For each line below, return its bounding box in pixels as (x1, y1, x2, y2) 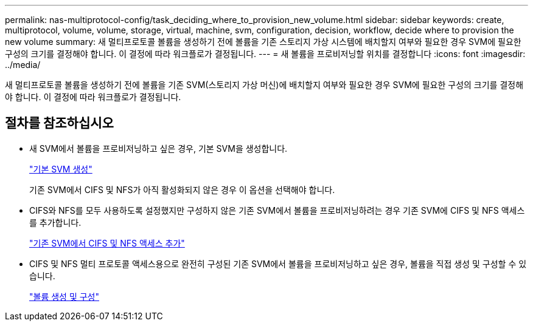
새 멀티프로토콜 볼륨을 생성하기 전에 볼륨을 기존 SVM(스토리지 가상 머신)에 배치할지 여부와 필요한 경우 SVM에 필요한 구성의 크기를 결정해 (5, 80, 524, 90)
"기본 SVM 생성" (29, 163, 92, 174)
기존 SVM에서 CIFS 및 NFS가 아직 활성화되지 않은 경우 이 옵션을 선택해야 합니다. (29, 184, 335, 195)
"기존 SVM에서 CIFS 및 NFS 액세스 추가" (29, 237, 185, 248)
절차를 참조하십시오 (5, 115, 114, 131)
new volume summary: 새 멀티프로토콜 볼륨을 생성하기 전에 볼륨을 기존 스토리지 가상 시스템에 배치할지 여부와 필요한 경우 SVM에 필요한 (5, 36, 521, 47)
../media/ (5, 59, 41, 70)
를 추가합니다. (29, 217, 82, 228)
